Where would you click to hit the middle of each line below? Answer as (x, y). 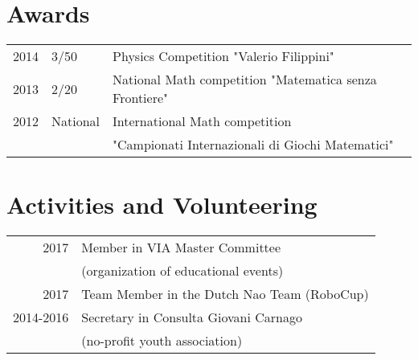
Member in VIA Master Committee (181, 247)
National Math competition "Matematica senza (245, 80)
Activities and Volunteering (162, 205)
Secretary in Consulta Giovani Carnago (192, 317)
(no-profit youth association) (162, 341)
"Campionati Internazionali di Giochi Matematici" (253, 145)
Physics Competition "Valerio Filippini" (223, 56)
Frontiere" (141, 98)
